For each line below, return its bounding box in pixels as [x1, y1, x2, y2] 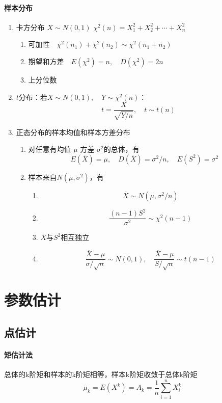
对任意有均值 [28, 144, 71, 154]
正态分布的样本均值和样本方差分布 [16, 126, 130, 137]
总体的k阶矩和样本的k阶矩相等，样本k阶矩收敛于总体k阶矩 [4, 368, 198, 379]
